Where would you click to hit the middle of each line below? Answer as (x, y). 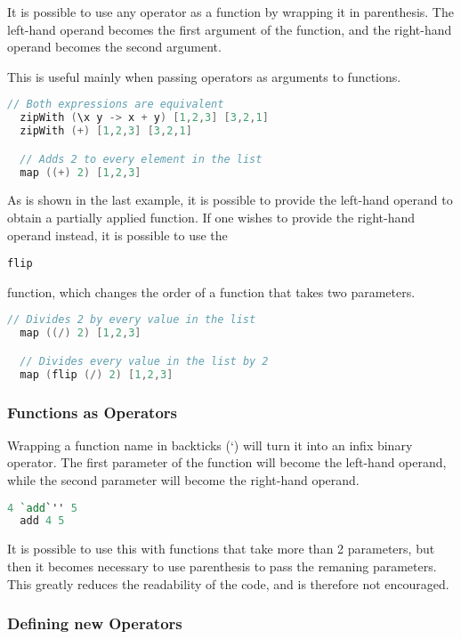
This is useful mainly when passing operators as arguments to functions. (204, 76)
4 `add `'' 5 (42, 508)
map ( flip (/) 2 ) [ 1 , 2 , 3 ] (97, 374)
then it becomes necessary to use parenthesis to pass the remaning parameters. (222, 566)
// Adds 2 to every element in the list (141, 159)
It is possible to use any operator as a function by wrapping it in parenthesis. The (230, 12)
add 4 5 (42, 521)
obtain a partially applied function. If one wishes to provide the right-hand (211, 217)
